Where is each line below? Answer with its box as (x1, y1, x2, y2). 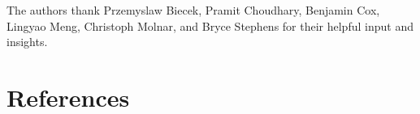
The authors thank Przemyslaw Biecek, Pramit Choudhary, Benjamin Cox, (6, 2, 380, 18)
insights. (6, 33, 48, 50)
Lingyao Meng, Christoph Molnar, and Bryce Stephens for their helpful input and (6, 17, 414, 34)
